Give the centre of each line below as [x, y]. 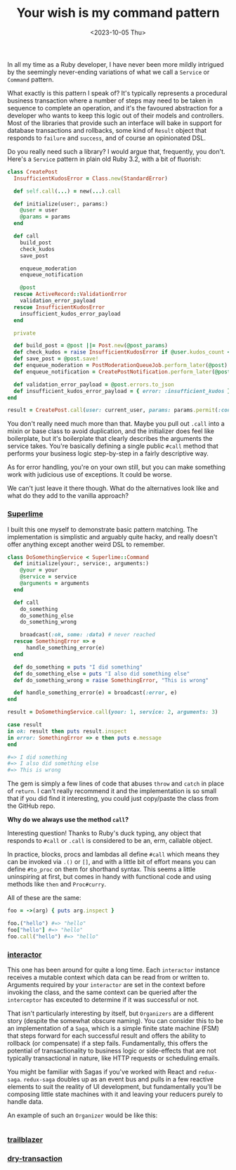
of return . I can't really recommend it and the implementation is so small [112, 791]
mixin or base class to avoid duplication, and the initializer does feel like [111, 431]
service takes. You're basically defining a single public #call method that [113, 446]
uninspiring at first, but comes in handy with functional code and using [110, 877]
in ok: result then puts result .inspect [67, 731]
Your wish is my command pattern [118, 13]
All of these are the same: [45, 898]
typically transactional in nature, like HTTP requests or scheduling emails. [113, 1058]
